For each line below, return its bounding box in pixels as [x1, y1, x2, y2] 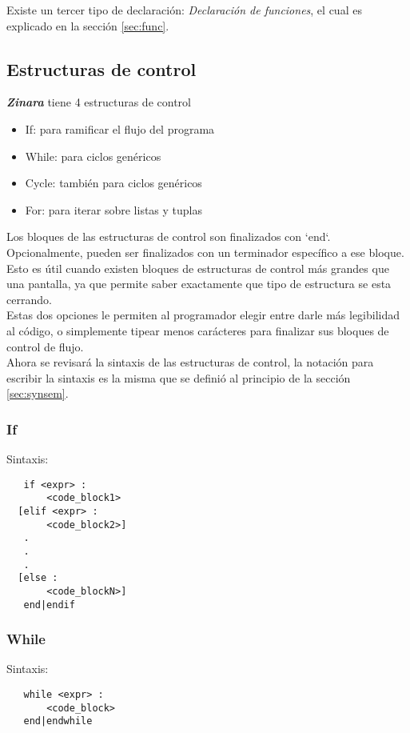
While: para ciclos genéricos [25, 147, 161, 164]
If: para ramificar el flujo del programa [25, 120, 215, 137]
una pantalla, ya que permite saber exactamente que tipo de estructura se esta [6, 275, 392, 292]
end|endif [23, 599, 75, 611]
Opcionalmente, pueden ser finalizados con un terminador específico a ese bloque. [6, 243, 404, 260]
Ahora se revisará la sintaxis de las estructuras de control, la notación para [6, 354, 374, 371]
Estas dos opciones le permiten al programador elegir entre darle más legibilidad [6, 306, 400, 323]
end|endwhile [23, 715, 93, 727]
